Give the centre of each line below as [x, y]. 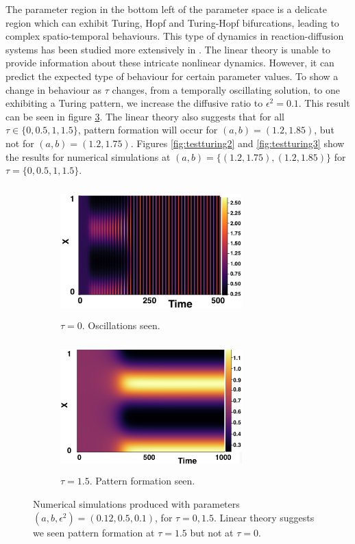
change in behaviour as [54, 89]
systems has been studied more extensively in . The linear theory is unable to [168, 49]
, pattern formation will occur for [148, 130]
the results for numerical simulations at [88, 156]
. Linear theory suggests [264, 517]
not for [20, 143]
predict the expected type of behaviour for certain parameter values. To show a [172, 76]
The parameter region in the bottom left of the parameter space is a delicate [166, 9]
